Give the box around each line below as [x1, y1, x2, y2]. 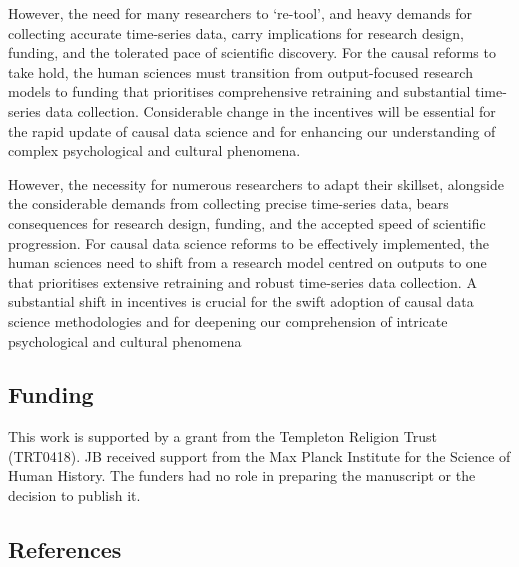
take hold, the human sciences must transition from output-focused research [8, 61, 473, 82]
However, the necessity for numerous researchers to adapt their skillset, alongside [8, 173, 504, 194]
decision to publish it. [8, 485, 141, 506]
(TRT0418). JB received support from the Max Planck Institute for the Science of [8, 445, 511, 466]
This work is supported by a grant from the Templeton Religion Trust [8, 426, 437, 447]
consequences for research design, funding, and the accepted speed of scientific [8, 212, 486, 233]
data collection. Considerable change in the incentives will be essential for [45, 100, 496, 121]
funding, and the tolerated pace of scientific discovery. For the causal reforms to [8, 42, 496, 63]
